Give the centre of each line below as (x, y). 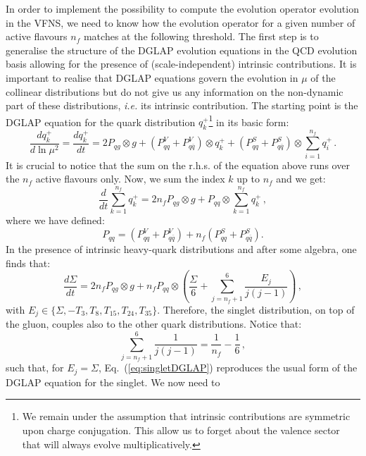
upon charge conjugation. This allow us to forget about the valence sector (181, 430)
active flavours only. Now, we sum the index (130, 179)
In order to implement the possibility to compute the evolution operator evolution (182, 8)
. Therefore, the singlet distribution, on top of (256, 309)
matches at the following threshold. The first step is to (201, 36)
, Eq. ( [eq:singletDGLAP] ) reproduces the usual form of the (228, 368)
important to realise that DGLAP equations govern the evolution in (152, 77)
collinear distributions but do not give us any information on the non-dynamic (175, 91)
